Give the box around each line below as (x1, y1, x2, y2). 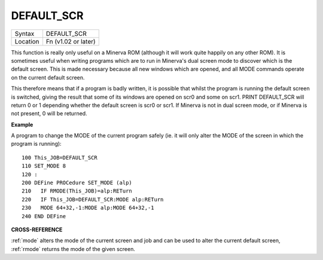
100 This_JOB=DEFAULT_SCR (22, 154, 98, 161)
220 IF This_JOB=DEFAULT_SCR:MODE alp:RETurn (22, 196, 164, 203)
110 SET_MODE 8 (22, 163, 66, 170)
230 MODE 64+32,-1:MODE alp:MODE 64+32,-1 (22, 204, 155, 212)
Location (14, 37, 39, 45)
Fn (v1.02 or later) (45, 37, 96, 45)
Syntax (14, 29, 35, 38)
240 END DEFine (22, 213, 66, 219)
